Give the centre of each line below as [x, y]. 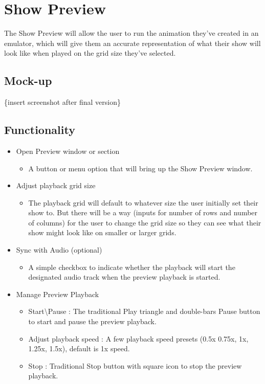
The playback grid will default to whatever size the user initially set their [143, 202]
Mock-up [28, 81]
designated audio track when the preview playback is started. [124, 277]
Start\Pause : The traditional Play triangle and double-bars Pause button [144, 311]
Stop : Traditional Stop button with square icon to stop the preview [135, 365]
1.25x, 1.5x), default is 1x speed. [79, 348]
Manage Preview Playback [58, 294]
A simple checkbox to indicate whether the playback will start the [132, 267]
